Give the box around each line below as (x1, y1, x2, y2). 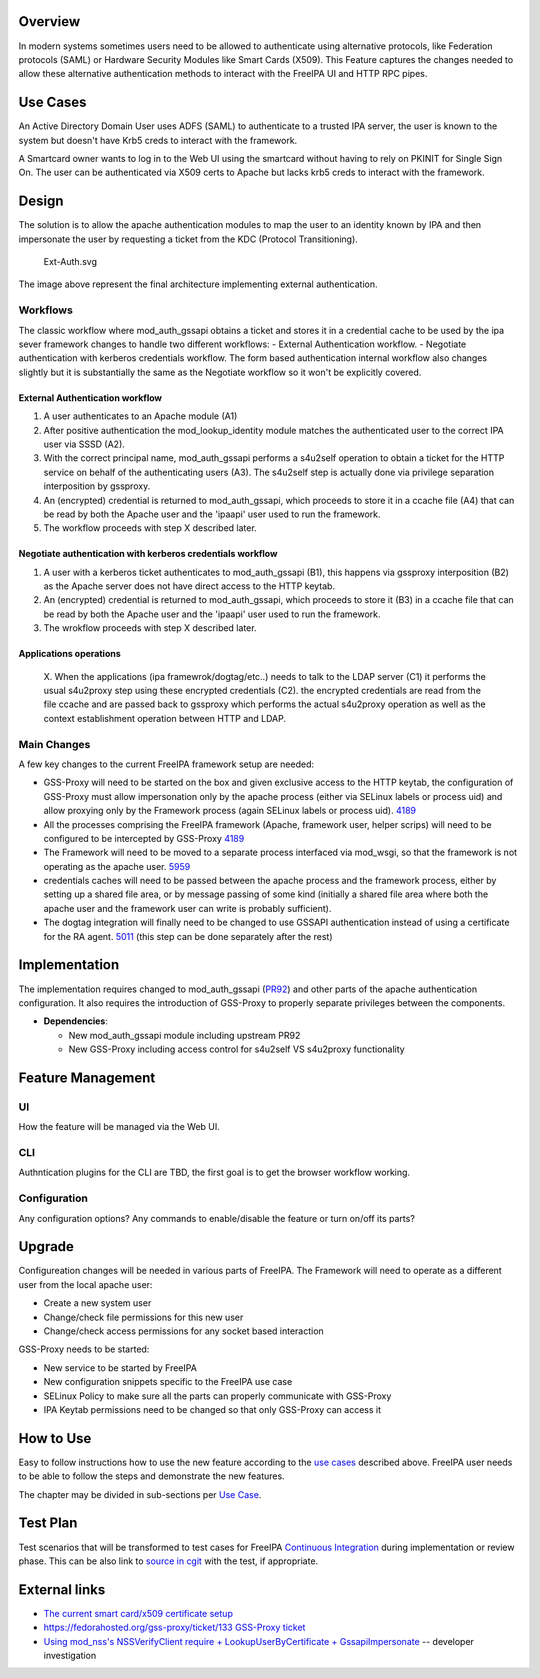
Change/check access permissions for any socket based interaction (43, 1325, 324, 1337)
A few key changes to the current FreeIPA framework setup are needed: (18, 758, 315, 770)
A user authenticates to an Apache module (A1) (43, 410, 238, 422)
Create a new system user (43, 1297, 152, 1309)
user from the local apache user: (18, 1278, 153, 1290)
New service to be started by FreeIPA (43, 1361, 197, 1374)
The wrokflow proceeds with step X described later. (43, 622, 257, 634)
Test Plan (18, 1515, 78, 1532)
